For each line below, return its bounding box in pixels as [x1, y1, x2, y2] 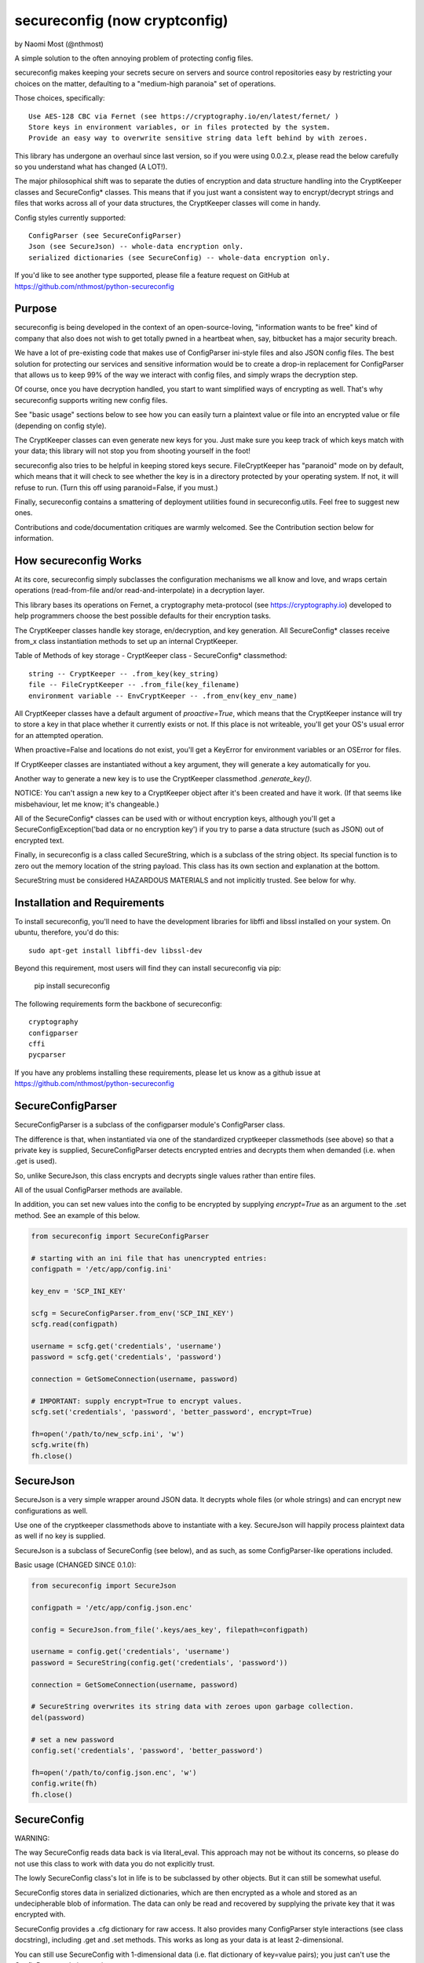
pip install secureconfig [34, 981, 110, 991]
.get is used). [14, 1157, 57, 1166]
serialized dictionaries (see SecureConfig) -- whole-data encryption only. [28, 253, 331, 262]
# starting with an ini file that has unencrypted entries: [31, 1253, 268, 1263]
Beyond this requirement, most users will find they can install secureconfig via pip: [14, 963, 282, 973]
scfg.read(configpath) [31, 1319, 119, 1329]
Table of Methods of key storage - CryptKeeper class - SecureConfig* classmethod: [14, 651, 287, 660]
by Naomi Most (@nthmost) [14, 39, 104, 49]
